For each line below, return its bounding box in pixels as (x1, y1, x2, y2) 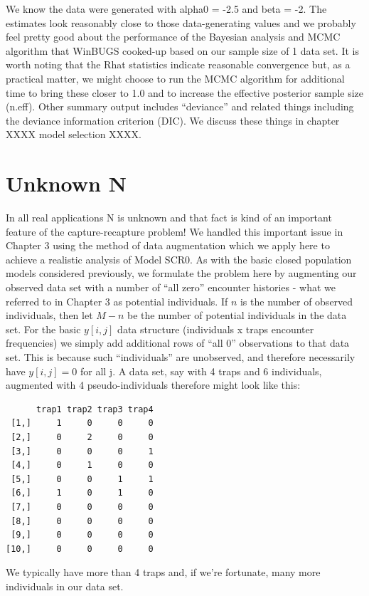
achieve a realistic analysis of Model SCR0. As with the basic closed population (6, 251, 352, 266)
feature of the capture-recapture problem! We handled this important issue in (6, 224, 343, 239)
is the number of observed (240, 293, 353, 308)
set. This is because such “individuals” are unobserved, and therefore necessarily (6, 350, 355, 364)
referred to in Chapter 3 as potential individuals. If (6, 293, 228, 308)
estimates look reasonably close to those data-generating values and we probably (6, 15, 356, 30)
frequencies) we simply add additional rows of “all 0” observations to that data (6, 335, 350, 350)
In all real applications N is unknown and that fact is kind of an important (6, 210, 332, 225)
